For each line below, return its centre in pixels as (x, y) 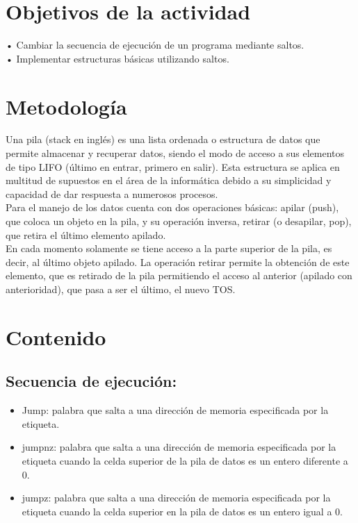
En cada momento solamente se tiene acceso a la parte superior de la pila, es (169, 248)
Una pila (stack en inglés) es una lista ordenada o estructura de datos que (163, 139)
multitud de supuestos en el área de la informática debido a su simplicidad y (169, 180)
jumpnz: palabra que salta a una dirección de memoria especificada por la (179, 447)
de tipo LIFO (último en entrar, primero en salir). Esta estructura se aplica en (173, 166)
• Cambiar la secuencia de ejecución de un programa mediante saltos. (155, 45)
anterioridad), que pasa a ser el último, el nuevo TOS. (121, 289)
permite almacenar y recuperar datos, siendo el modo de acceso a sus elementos (175, 153)
